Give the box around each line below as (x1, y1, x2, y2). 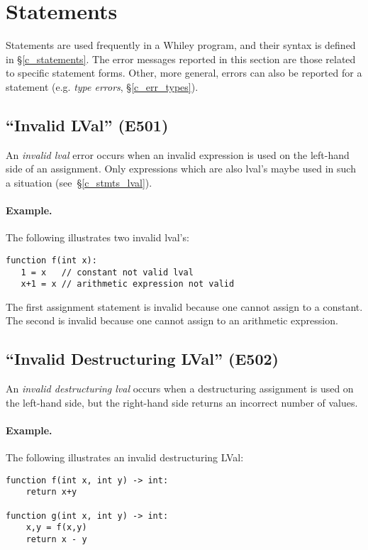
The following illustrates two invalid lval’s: (6, 230, 189, 245)
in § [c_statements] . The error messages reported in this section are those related (6, 51, 356, 66)
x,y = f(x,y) (26, 522, 87, 533)
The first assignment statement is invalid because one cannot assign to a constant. (6, 299, 363, 314)
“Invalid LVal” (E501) (6, 114, 169, 136)
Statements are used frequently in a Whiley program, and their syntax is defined (6, 38, 356, 53)
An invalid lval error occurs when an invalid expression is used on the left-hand (6, 147, 350, 162)
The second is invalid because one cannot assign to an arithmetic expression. (6, 313, 338, 328)
